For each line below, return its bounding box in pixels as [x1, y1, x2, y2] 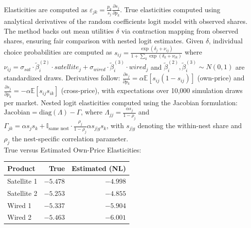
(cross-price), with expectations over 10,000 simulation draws [61, 85, 243, 95]
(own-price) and [197, 73, 245, 83]
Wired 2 [7, 212, 32, 222]
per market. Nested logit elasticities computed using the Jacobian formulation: [4, 97, 238, 107]
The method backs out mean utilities [4, 26, 114, 36]
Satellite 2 [7, 188, 37, 198]
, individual [209, 35, 243, 45]
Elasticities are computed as [4, 4, 88, 14]
